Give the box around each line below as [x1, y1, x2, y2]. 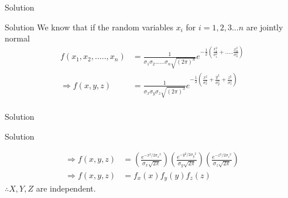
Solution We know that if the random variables [5, 20, 173, 33]
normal [5, 32, 30, 44]
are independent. [36, 182, 96, 194]
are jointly [246, 20, 283, 33]
